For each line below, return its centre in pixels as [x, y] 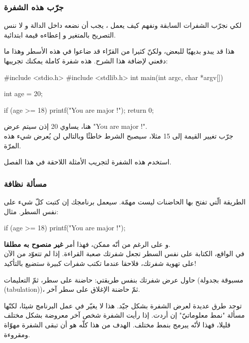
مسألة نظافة [25, 183]
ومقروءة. [17, 334]
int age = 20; [23, 93]
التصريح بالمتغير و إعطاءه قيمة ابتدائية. [60, 34]
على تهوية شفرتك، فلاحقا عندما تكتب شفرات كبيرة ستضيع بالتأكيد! [100, 263]
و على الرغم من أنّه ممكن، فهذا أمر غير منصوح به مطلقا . [87, 244]
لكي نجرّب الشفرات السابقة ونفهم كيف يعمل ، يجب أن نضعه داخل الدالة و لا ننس [123, 25]
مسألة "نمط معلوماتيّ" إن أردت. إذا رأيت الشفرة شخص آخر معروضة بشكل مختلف [124, 315]
